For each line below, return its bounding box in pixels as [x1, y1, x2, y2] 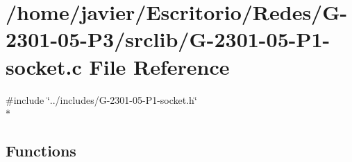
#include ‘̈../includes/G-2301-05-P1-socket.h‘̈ [6, 92, 197, 107]
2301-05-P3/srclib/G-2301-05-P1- [6, 25, 330, 53]
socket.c [6, 52, 82, 80]
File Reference [89, 52, 230, 80]
